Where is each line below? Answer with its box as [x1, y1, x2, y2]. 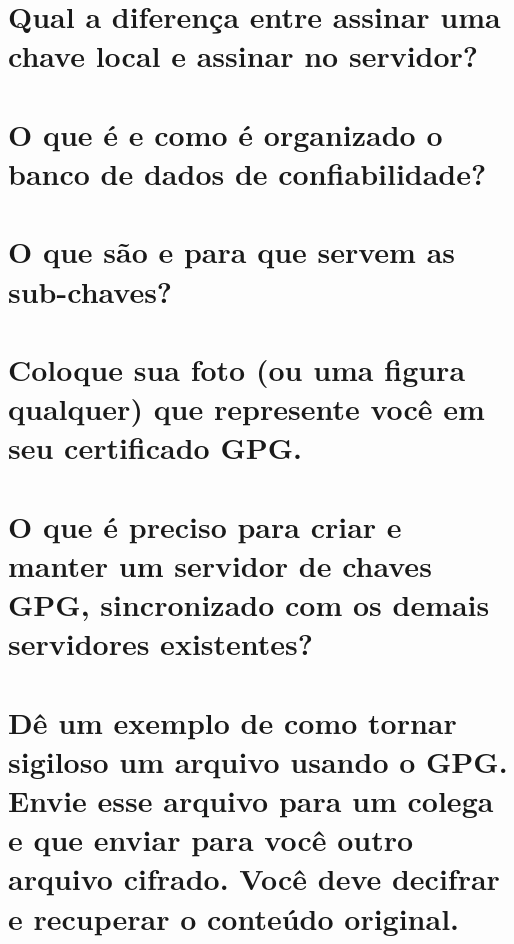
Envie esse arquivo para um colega [8, 779, 494, 820]
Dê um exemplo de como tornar [8, 701, 457, 742]
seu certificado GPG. [8, 427, 303, 468]
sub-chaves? [8, 270, 173, 311]
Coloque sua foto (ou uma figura [8, 348, 466, 389]
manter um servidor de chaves [8, 544, 432, 585]
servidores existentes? [8, 623, 313, 664]
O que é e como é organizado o [8, 113, 443, 154]
